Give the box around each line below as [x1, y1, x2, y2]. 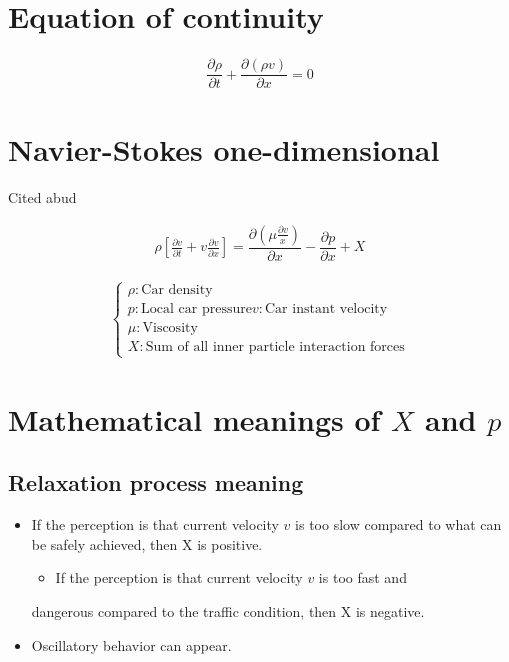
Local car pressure [141, 302, 252, 317]
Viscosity [142, 321, 198, 336]
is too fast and [318, 567, 407, 588]
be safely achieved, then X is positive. [31, 533, 263, 554]
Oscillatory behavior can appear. [31, 634, 232, 655]
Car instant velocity [265, 302, 388, 317]
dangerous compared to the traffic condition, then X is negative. [31, 601, 425, 621]
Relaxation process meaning [8, 467, 304, 498]
